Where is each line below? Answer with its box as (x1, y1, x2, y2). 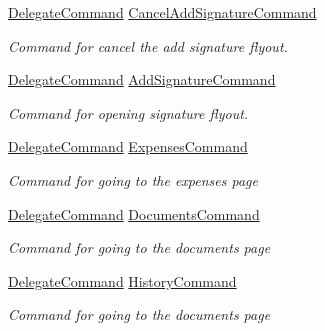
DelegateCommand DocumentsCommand (8, 203, 260, 224)
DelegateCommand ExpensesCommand (8, 136, 248, 157)
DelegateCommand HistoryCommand (8, 270, 237, 291)
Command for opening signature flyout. (8, 102, 249, 123)
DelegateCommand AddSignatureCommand (8, 69, 276, 90)
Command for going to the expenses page (8, 169, 258, 190)
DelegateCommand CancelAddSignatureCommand (8, 2, 317, 22)
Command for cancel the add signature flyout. (8, 35, 288, 56)
